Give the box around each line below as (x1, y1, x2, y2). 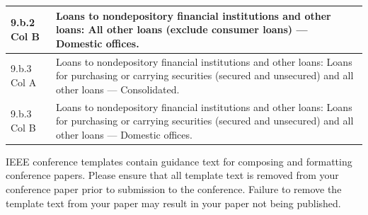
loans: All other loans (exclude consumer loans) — (56, 22, 308, 37)
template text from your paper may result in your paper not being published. (6, 195, 341, 210)
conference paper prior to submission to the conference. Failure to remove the (6, 182, 342, 197)
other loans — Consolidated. (56, 81, 180, 96)
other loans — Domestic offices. (56, 127, 192, 141)
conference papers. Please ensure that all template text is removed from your (6, 168, 339, 182)
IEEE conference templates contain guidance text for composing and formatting (6, 153, 352, 168)
